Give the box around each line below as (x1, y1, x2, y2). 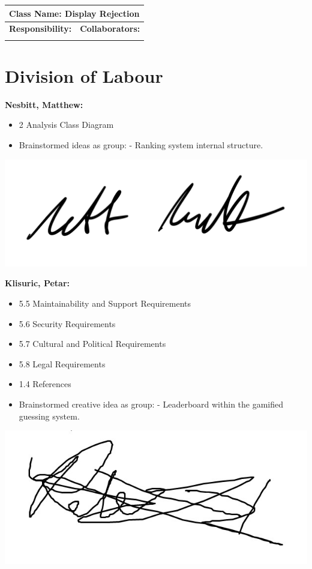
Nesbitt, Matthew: (5, 98, 83, 110)
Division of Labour (5, 63, 163, 88)
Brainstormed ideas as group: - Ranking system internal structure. (19, 139, 263, 151)
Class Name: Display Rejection (9, 7, 140, 19)
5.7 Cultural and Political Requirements (19, 337, 166, 350)
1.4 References (19, 378, 71, 390)
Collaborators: (80, 22, 140, 35)
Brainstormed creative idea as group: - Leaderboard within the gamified (19, 397, 284, 410)
